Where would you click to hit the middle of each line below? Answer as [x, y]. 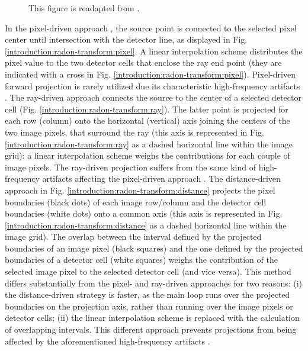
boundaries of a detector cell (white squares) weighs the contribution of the [141, 260]
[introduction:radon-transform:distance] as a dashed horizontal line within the [146, 225]
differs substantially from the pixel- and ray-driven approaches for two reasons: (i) [154, 283]
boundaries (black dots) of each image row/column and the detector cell [136, 202]
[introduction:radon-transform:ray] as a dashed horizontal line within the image [149, 144]
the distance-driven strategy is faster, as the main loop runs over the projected [147, 294]
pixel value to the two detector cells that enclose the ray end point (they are [143, 62]
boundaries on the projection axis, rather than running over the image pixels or [149, 306]
